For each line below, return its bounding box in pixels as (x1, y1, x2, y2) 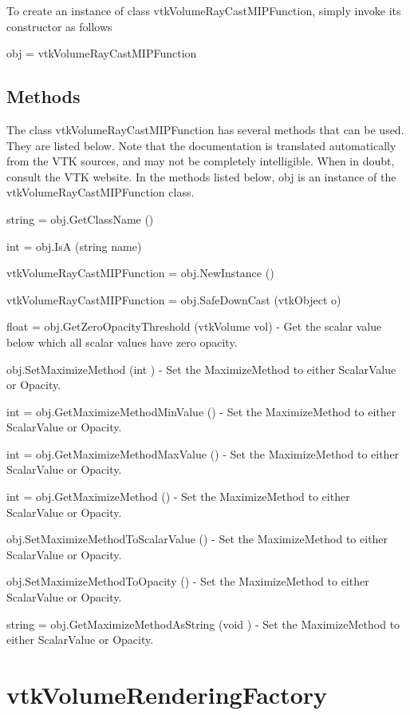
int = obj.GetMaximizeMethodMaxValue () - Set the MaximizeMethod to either (6, 445, 400, 462)
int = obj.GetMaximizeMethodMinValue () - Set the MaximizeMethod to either (6, 403, 396, 419)
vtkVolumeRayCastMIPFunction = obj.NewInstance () (6, 264, 274, 281)
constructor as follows (6, 18, 112, 34)
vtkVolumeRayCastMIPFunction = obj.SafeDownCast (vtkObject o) (6, 291, 341, 308)
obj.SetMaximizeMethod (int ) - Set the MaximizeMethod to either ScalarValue (6, 360, 396, 377)
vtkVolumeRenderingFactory (6, 678, 328, 711)
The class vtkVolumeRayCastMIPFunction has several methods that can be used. (6, 121, 404, 137)
